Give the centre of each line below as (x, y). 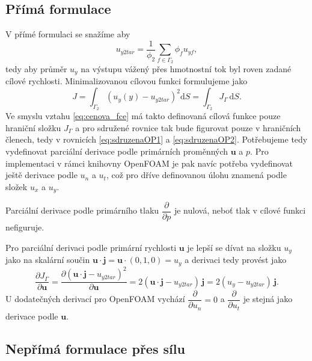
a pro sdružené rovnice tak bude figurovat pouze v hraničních (188, 127)
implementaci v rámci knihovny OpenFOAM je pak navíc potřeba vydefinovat (149, 163)
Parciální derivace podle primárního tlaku (82, 210)
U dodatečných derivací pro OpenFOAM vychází (95, 299)
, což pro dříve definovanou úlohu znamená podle (196, 175)
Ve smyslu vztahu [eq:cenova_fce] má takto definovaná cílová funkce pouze (143, 116)
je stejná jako (268, 299)
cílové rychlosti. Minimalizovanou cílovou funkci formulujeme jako (127, 81)
